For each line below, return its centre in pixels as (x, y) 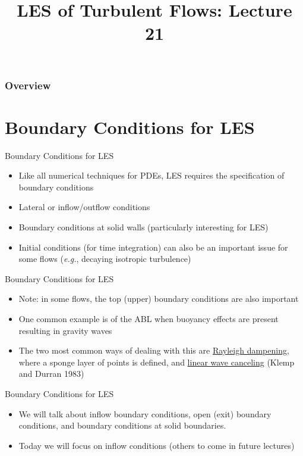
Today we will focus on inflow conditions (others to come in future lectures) (157, 445)
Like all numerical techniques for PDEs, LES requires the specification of (151, 175)
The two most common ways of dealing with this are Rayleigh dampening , (154, 350)
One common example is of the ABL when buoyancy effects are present (149, 318)
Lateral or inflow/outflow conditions (84, 207)
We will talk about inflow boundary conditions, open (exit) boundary (145, 413)
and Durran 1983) (51, 374)
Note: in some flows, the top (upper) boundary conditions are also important (159, 299)
